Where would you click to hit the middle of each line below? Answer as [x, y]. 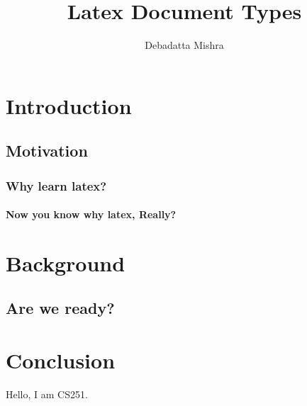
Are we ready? [60, 308]
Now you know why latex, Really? [91, 214]
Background [66, 263]
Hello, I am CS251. [47, 394]
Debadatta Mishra [184, 45]
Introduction [69, 105]
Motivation [47, 151]
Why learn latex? [56, 185]
